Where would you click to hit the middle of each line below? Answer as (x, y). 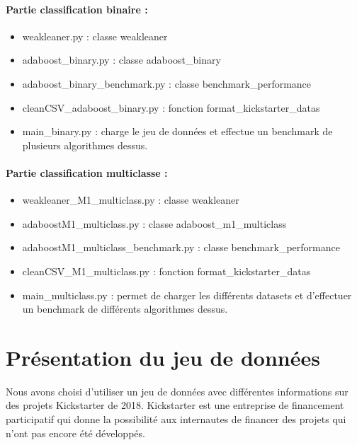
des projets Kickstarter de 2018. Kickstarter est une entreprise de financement (175, 405)
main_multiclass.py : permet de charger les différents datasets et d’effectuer (187, 295)
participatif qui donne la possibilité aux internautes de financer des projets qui (176, 419)
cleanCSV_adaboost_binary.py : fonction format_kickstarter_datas (171, 107)
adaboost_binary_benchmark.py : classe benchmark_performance (167, 83)
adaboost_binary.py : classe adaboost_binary (121, 60)
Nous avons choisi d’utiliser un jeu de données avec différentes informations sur (177, 391)
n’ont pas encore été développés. (75, 433)
